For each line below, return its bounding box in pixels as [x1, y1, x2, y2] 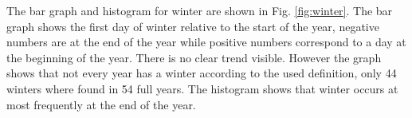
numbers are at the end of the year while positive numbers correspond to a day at [6, 33, 406, 50]
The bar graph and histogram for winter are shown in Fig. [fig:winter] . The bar [6, 2, 393, 18]
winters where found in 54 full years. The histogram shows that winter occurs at [6, 80, 398, 96]
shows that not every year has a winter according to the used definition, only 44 [6, 65, 397, 81]
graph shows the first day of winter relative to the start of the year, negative [6, 18, 379, 34]
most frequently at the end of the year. [6, 96, 196, 112]
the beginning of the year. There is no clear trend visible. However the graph [6, 49, 382, 65]
